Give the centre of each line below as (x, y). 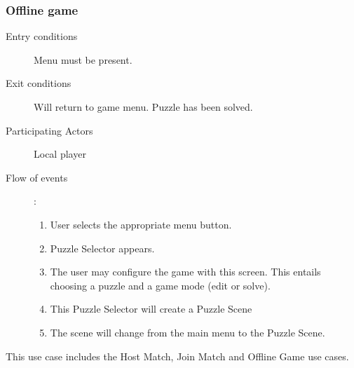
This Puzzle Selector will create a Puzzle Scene (151, 309)
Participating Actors (49, 130)
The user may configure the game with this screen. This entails (185, 272)
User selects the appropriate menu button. (141, 224)
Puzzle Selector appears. (102, 248)
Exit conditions (39, 83)
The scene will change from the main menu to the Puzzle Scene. (188, 332)
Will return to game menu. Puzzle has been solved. (143, 107)
